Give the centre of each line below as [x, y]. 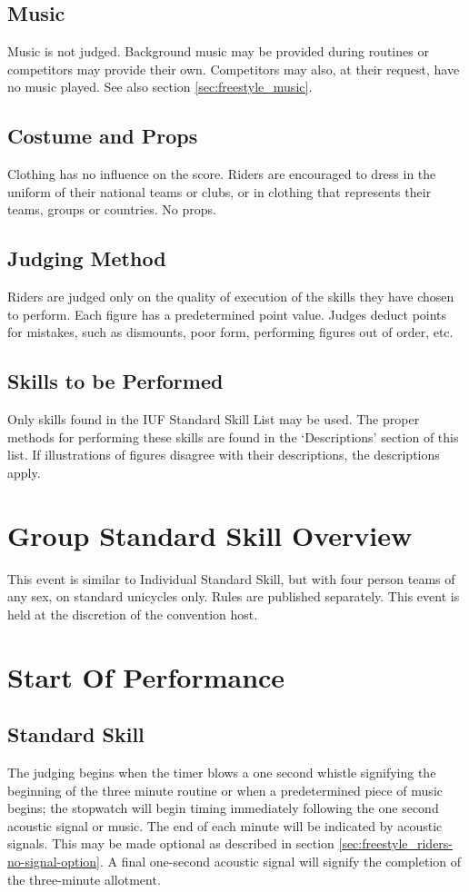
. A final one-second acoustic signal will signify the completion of [280, 861]
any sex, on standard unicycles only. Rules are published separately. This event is [234, 596]
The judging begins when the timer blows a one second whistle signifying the [222, 773]
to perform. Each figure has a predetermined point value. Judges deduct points [227, 314]
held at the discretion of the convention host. [133, 614]
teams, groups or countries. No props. [112, 209]
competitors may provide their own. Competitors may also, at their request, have [234, 69]
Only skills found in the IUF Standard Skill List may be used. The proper [214, 419]
